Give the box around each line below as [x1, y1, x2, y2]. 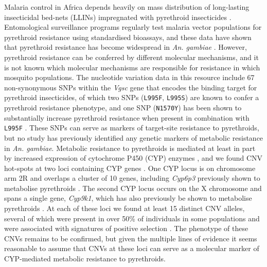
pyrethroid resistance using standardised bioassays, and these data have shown [4, 31, 252, 42]
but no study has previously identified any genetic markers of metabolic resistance [4, 132, 263, 143]
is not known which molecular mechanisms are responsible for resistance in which [4, 62, 260, 72]
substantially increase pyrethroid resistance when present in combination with [4, 112, 250, 123]
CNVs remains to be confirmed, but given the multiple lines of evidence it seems [4, 233, 257, 243]
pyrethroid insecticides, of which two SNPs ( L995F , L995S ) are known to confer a [4, 92, 259, 103]
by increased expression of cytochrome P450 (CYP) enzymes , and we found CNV [4, 152, 263, 163]
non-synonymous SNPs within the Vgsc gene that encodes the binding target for [4, 82, 257, 92]
